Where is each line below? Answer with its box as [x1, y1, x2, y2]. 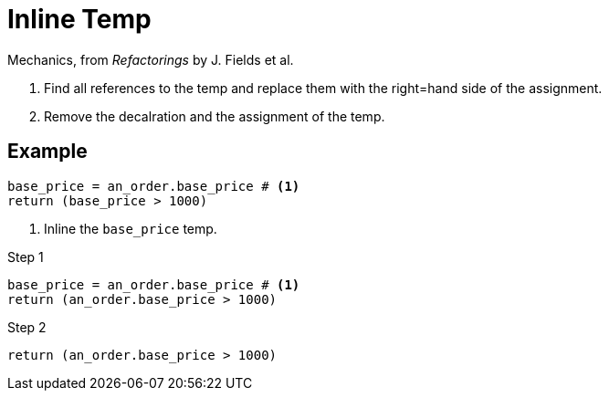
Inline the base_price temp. [44, 220, 217, 236]
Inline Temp [7, 4, 152, 35]
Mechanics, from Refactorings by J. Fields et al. [7, 51, 294, 68]
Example [7, 140, 88, 163]
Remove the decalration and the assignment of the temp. [44, 108, 385, 124]
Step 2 [7, 319, 47, 335]
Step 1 [7, 248, 44, 265]
